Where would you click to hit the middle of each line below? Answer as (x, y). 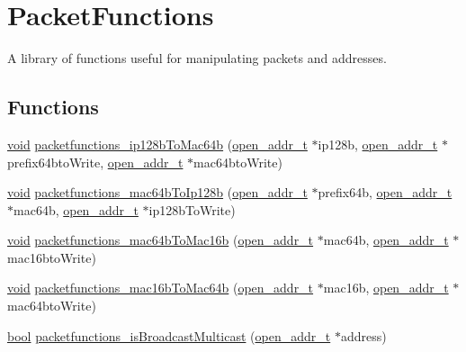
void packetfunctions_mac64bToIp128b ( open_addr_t (157, 192)
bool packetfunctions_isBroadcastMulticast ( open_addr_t (169, 335)
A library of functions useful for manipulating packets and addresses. (197, 58)
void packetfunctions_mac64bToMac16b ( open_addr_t (161, 240)
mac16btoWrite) (52, 257)
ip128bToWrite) (192, 209)
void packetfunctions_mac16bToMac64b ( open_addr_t (161, 288)
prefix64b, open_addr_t (385, 192)
